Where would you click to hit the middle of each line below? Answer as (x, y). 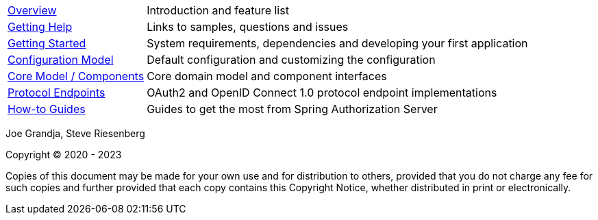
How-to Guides (47, 109)
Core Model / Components (76, 76)
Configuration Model (61, 60)
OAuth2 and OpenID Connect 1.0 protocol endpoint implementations (322, 93)
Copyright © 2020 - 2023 (64, 155)
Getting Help (40, 27)
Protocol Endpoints (57, 93)
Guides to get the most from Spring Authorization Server (292, 109)
